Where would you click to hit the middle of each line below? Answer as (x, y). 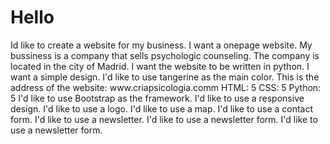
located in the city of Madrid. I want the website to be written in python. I (160, 66)
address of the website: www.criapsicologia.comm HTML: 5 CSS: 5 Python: (166, 87)
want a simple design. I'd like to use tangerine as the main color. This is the (165, 77)
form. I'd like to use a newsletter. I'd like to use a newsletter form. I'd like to (164, 119)
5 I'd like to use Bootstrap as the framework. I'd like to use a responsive (157, 98)
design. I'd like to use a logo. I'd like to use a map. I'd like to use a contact (162, 108)
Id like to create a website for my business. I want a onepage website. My (161, 45)
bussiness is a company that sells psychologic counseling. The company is (165, 55)
